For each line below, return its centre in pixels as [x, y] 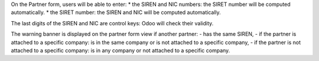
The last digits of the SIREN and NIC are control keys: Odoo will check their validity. [112, 23]
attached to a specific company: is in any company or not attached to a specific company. [121, 50]
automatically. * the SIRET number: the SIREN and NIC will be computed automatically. [116, 12]
